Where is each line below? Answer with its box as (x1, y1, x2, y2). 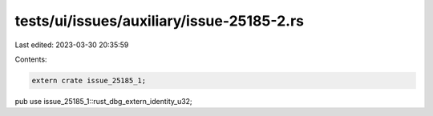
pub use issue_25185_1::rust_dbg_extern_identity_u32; (14, 96, 192, 106)
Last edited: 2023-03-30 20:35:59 (14, 40, 129, 50)
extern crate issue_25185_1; (31, 76, 147, 85)
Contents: (14, 54, 47, 64)
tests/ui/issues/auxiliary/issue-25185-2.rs (14, 12, 305, 30)
